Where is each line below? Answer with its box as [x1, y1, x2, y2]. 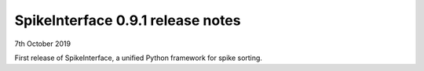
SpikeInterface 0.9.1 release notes [14, 12, 241, 29]
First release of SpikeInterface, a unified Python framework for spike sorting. [14, 53, 263, 62]
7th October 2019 [14, 39, 71, 48]
